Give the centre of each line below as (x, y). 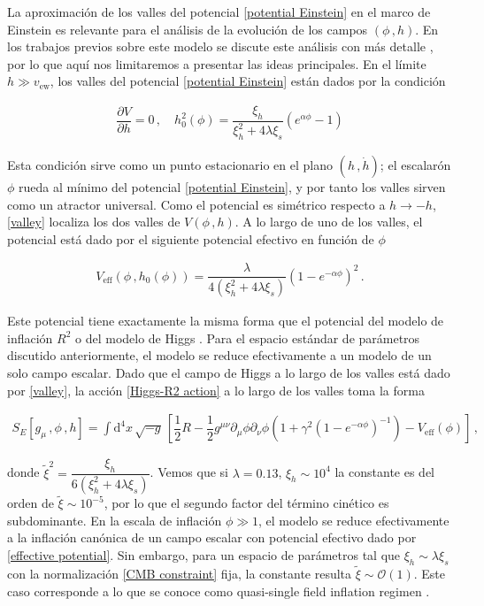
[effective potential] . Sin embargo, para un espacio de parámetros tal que (204, 554)
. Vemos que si (189, 472)
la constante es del (384, 472)
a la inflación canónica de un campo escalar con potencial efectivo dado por (212, 537)
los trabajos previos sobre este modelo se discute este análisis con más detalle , (220, 46)
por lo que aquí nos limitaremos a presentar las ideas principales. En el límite (217, 63)
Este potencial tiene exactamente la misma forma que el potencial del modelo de (226, 321)
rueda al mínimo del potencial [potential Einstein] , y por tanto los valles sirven (232, 186)
